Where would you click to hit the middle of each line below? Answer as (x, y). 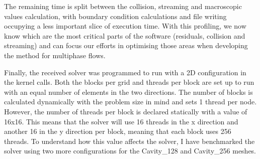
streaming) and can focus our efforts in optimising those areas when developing (126, 45)
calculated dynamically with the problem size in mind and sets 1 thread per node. (131, 102)
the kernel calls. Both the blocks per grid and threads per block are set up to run (129, 82)
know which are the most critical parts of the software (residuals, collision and (125, 35)
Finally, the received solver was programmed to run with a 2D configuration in (125, 72)
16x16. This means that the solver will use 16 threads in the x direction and (121, 121)
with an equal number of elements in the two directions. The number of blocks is (128, 92)
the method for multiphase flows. (55, 55)
